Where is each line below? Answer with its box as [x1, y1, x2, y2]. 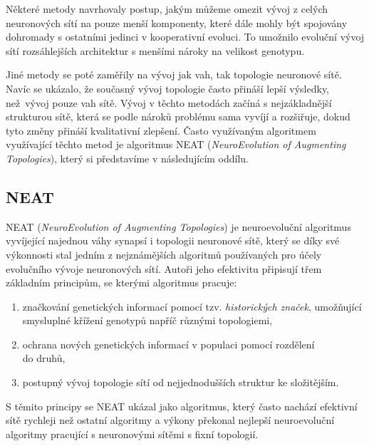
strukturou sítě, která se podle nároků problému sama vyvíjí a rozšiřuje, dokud [6, 109, 350, 124]
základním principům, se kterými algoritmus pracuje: [6, 275, 237, 290]
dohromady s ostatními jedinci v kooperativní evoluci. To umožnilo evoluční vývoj [6, 29, 365, 44]
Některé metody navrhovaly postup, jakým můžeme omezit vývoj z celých [6, 1, 328, 16]
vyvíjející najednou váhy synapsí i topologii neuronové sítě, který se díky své [6, 233, 340, 248]
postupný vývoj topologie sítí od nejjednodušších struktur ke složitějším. [22, 375, 339, 390]
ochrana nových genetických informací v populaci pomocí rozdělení [22, 336, 315, 351]
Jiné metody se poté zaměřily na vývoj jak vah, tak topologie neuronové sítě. [6, 67, 342, 82]
